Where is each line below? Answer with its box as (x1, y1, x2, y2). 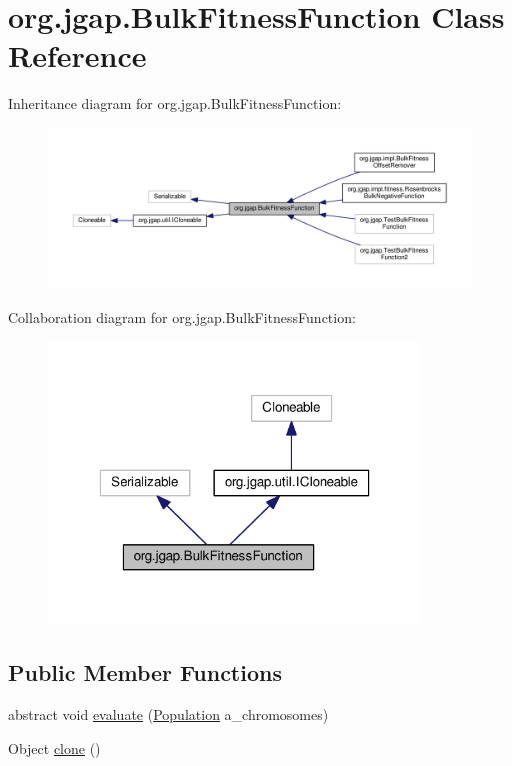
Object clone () (8, 737, 101, 758)
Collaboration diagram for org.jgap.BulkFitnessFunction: (8, 306, 356, 327)
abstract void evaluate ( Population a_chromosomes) (8, 703, 329, 724)
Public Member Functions (8, 657, 282, 688)
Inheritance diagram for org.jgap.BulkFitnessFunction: (8, 93, 342, 114)
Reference (8, 35, 147, 76)
